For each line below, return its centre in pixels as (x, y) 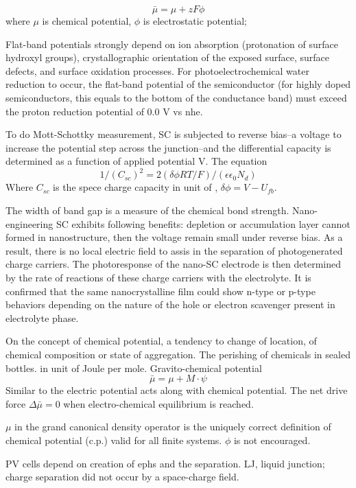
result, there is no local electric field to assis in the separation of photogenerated (174, 250)
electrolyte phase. (42, 317)
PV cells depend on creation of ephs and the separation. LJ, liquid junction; (165, 463)
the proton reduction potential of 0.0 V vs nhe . (104, 111)
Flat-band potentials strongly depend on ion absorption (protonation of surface (172, 44)
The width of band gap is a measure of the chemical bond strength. (147, 210)
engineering (29, 223)
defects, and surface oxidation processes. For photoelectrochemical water (157, 70)
